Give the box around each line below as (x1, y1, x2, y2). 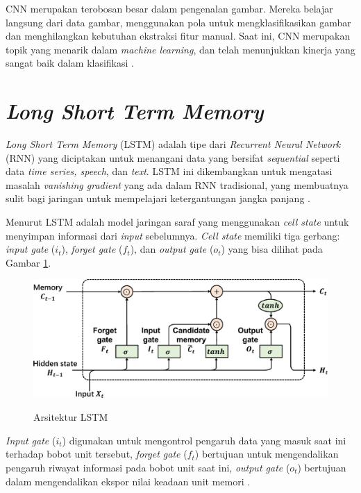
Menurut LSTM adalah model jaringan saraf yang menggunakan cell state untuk (6, 215, 349, 229)
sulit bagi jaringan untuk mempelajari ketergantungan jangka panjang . (6, 191, 310, 206)
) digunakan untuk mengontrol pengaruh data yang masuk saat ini (62, 433, 346, 447)
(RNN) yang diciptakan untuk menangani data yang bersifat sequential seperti (6, 150, 340, 165)
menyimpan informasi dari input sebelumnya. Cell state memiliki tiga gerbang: (6, 228, 340, 242)
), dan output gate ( (130, 242, 214, 256)
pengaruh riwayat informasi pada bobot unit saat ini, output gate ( (6, 460, 290, 474)
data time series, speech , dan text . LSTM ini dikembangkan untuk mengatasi (6, 164, 333, 178)
